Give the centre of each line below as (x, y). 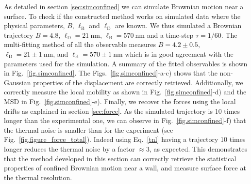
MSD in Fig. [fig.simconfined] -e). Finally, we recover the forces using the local (120, 101)
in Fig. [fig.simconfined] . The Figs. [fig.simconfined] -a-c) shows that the (111, 73)
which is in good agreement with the (179, 54)
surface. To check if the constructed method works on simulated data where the (122, 16)
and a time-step (170, 35)
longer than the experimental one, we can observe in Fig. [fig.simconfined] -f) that (125, 120)
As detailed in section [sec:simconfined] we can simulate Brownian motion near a (124, 6)
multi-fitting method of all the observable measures (80, 44)
